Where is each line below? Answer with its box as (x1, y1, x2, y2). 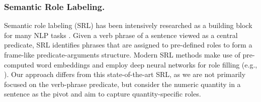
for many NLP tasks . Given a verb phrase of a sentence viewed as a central (4, 29, 238, 40)
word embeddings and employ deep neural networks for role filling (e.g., (36, 59, 257, 69)
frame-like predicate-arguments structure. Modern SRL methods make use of (4, 49, 240, 59)
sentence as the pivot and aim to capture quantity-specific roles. (4, 88, 201, 99)
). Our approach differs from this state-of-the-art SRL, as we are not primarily (4, 69, 246, 79)
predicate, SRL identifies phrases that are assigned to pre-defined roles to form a (4, 39, 252, 50)
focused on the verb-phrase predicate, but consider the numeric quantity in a (4, 78, 241, 89)
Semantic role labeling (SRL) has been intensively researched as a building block (4, 20, 252, 30)
